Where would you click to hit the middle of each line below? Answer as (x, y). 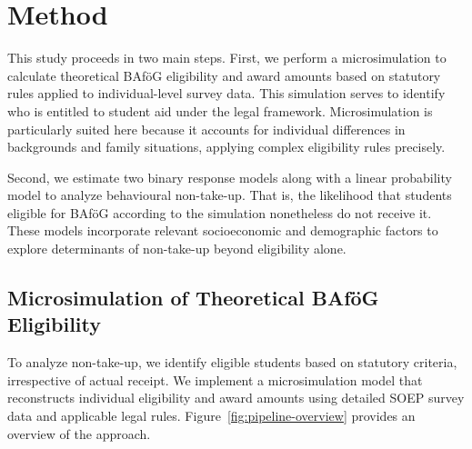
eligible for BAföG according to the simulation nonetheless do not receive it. (220, 212)
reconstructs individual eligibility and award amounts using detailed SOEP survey (236, 398)
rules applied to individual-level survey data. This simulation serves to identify (226, 93)
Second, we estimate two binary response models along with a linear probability (230, 177)
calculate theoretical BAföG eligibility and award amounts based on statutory (224, 75)
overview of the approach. (79, 433)
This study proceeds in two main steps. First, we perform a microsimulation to (227, 58)
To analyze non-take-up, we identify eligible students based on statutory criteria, (232, 362)
